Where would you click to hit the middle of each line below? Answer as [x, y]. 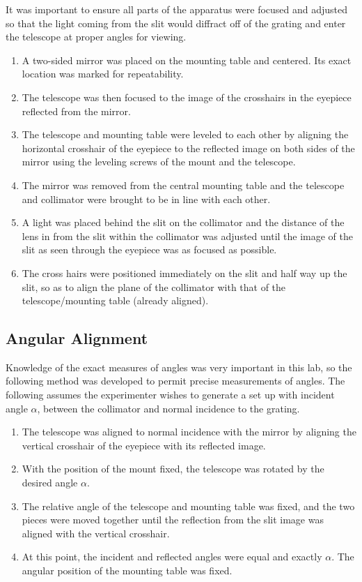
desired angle [50, 483]
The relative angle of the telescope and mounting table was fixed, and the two [188, 506]
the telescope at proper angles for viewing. [96, 37]
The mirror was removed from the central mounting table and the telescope [183, 185]
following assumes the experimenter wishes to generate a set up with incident [170, 395]
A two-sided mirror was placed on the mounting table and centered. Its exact [187, 60]
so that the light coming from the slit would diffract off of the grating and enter [176, 23]
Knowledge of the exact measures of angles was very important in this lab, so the [179, 367]
